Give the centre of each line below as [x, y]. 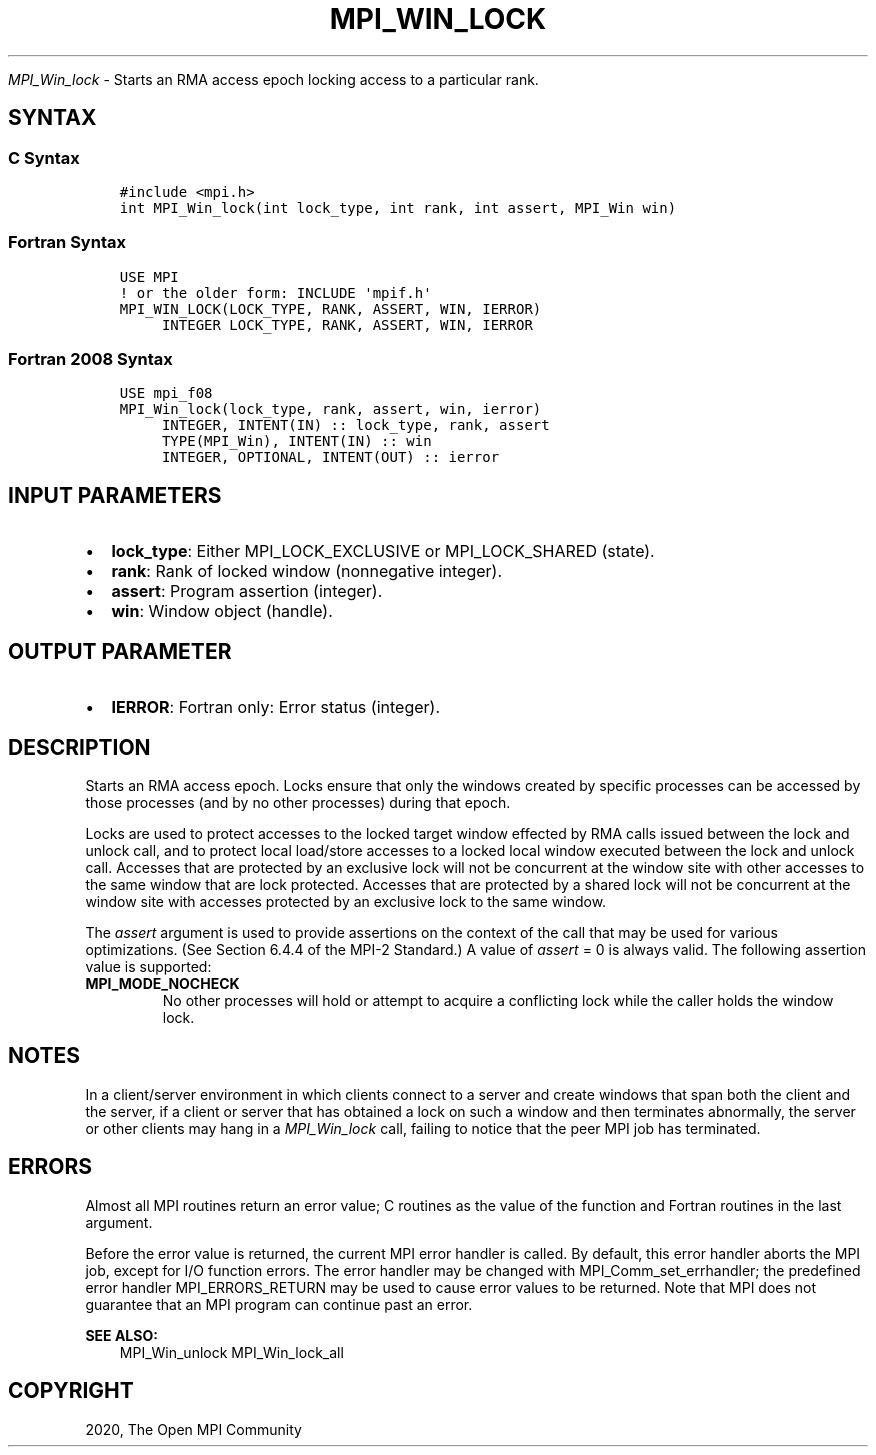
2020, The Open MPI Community [193, 1429]
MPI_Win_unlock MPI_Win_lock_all [231, 1352]
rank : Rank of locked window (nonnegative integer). [307, 571]
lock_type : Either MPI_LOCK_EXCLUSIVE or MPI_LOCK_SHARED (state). [383, 551]
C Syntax [44, 157]
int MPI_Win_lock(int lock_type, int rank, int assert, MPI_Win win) [398, 207]
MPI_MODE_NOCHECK [162, 983]
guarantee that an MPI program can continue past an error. [279, 1304]
